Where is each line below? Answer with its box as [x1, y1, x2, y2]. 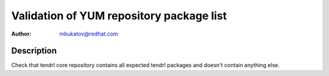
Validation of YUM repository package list [11, 9, 227, 22]
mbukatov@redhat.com [59, 30, 118, 37]
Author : [11, 30, 32, 37]
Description [11, 46, 57, 56]
